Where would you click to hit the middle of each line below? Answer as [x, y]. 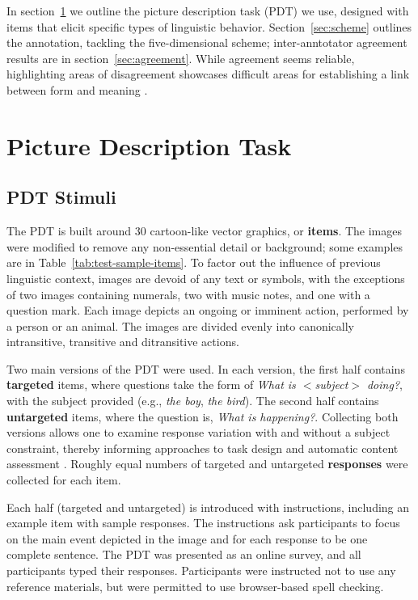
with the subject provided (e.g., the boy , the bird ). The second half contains [193, 401]
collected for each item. [64, 480]
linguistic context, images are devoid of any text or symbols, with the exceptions [206, 278]
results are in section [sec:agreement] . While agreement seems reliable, [181, 58]
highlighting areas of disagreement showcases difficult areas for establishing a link [208, 74]
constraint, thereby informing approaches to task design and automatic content [203, 448]
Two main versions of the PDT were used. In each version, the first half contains [206, 368]
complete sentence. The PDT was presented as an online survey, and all [184, 554]
